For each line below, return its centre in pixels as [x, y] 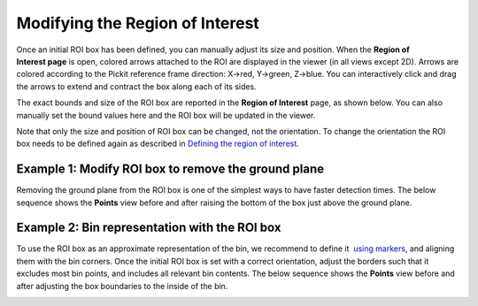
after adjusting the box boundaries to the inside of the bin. [122, 286]
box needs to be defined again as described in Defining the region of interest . [158, 144]
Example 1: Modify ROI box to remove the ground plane [170, 169]
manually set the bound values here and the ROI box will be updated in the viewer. [166, 115]
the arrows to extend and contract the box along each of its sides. [136, 86]
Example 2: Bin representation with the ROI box [149, 228]
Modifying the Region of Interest [138, 23]
